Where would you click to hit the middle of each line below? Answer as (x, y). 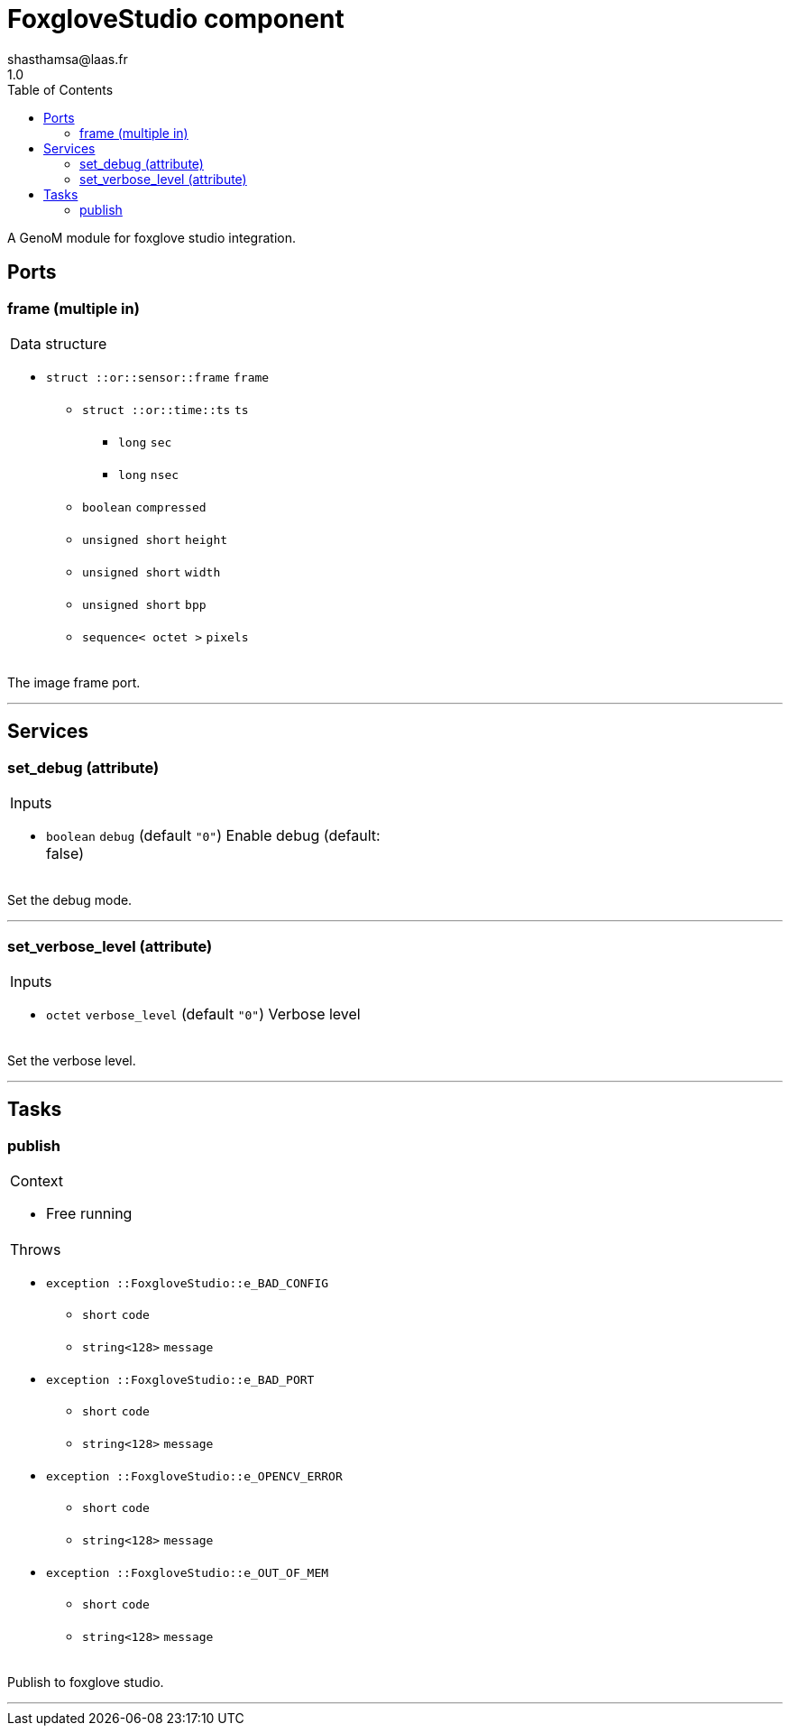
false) (65, 854)
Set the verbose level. (72, 1060)
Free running (89, 1214)
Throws (36, 1250)
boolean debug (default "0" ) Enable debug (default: (213, 836)
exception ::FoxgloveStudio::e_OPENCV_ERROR (194, 1477)
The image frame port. (74, 682)
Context (37, 1181)
